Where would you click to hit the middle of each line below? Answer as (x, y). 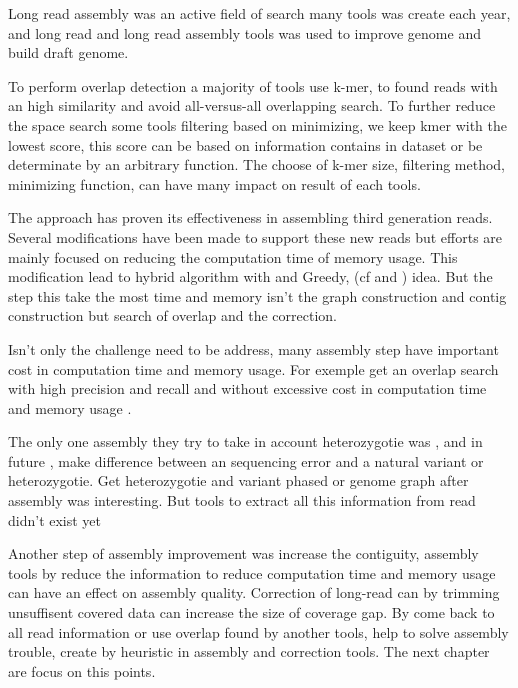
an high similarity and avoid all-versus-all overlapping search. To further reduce (252, 105)
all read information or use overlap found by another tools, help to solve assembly (258, 631)
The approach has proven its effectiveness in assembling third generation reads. (250, 217)
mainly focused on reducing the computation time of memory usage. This (233, 256)
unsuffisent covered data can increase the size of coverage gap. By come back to (251, 612)
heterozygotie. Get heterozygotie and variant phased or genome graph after (238, 480)
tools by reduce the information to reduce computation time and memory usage (252, 572)
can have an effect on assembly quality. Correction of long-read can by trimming (254, 592)
